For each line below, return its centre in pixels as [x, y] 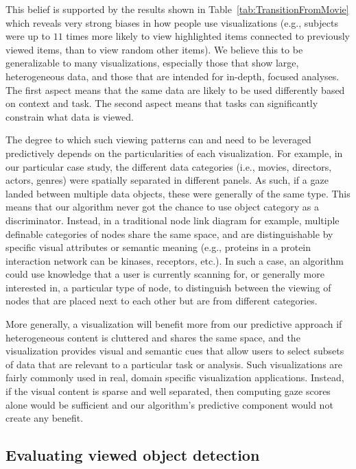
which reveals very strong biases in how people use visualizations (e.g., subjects [172, 22]
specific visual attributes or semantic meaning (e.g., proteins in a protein [158, 247]
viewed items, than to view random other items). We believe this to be [154, 49]
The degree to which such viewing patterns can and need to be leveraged [158, 140]
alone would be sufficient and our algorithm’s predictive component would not [169, 404]
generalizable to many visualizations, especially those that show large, [152, 63]
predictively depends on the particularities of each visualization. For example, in [174, 153]
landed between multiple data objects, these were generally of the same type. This [178, 193]
